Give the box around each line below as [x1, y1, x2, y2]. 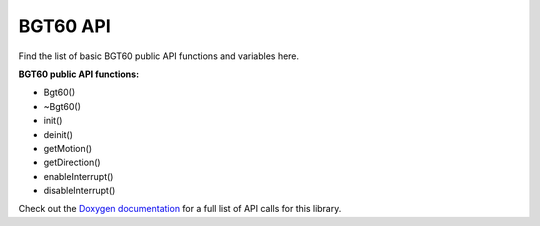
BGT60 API [18, 15, 112, 37]
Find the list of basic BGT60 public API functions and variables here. [18, 50, 300, 62]
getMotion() [43, 142, 93, 154]
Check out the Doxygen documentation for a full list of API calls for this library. [18, 203, 342, 215]
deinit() [43, 128, 74, 140]
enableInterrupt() [43, 170, 114, 182]
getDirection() [43, 156, 101, 169]
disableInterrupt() [43, 185, 116, 197]
